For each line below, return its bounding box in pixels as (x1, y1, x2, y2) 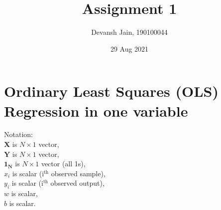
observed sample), (51, 168, 106, 178)
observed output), (50, 178, 105, 188)
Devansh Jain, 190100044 (91, 27, 168, 37)
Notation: (4, 129, 33, 140)
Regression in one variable (4, 100, 188, 121)
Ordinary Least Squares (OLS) (4, 81, 219, 101)
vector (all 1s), (41, 158, 86, 169)
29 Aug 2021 (110, 43, 149, 54)
